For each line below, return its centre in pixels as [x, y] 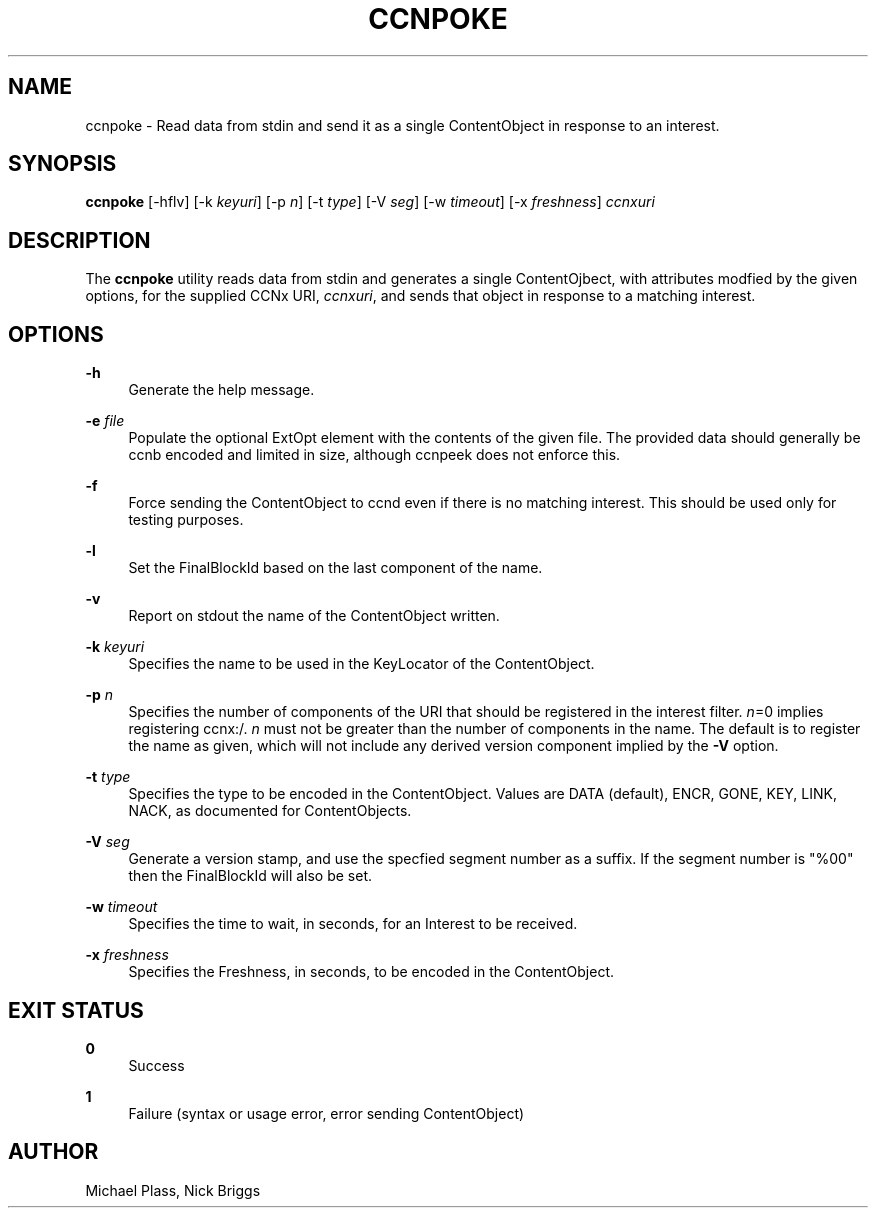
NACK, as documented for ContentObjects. [270, 811]
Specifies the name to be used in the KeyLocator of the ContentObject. [361, 664]
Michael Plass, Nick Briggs [173, 1190]
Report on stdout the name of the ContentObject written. [314, 616]
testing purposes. [186, 520]
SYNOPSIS [62, 164]
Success [156, 1065]
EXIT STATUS [76, 1010]
